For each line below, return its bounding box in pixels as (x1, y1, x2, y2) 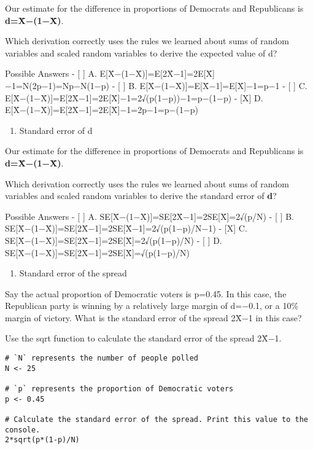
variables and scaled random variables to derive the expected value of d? (5, 46, 277, 59)
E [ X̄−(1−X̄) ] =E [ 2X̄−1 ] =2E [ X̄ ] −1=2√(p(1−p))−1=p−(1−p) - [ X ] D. (5, 91, 263, 104)
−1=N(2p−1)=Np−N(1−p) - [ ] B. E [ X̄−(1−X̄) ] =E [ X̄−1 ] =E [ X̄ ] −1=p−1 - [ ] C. (5, 79, 307, 92)
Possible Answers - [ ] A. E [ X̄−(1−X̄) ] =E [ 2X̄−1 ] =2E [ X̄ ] (5, 67, 215, 80)
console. (5, 425, 41, 434)
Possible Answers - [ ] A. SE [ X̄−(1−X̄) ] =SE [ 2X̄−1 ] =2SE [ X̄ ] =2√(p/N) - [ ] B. (5, 209, 294, 222)
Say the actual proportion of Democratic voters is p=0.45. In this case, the (5, 287, 287, 300)
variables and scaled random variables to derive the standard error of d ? (5, 189, 277, 202)
